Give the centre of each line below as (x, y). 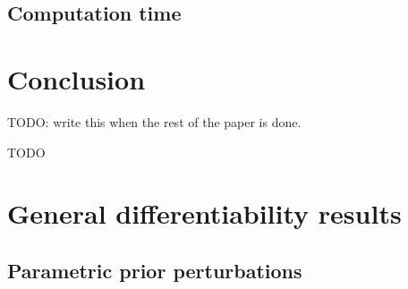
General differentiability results (204, 213)
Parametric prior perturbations (155, 270)
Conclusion (76, 78)
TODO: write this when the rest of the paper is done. (154, 121)
